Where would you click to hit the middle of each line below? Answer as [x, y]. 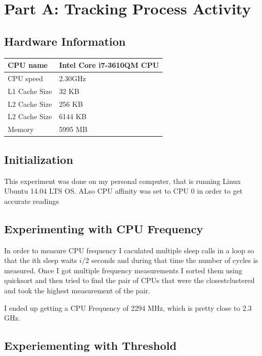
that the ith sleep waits [41, 260]
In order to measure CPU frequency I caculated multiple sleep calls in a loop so [129, 250]
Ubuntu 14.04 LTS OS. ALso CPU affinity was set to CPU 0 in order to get [124, 191]
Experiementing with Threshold [90, 345]
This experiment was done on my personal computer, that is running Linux [123, 181]
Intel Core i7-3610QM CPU [109, 65]
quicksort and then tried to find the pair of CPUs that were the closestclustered [129, 280]
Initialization [39, 159]
